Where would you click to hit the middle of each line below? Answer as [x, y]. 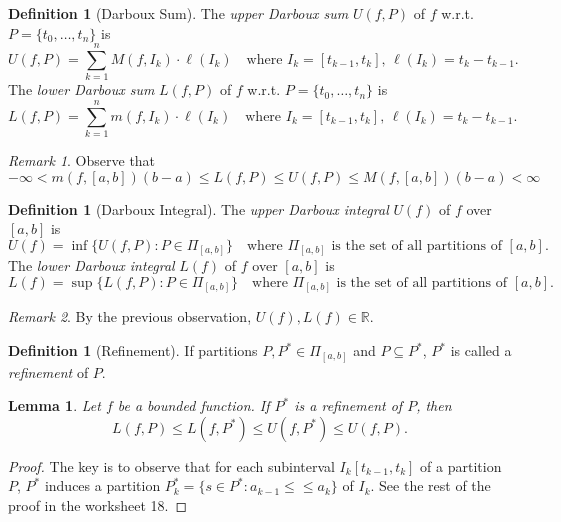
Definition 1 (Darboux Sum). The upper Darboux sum [178, 13]
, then [434, 405]
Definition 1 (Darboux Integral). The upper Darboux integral [198, 208]
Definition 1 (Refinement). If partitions [133, 350]
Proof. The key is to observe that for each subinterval [171, 465]
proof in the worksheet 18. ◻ [98, 504]
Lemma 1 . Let [54, 405]
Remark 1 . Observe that [82, 160]
